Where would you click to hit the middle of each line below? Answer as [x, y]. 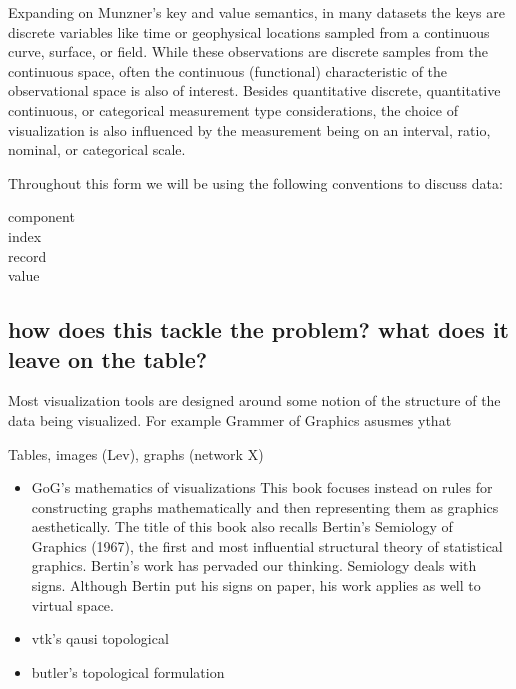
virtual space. [72, 604]
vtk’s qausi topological [100, 638]
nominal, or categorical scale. [97, 149]
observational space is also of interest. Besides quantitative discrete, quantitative [254, 90]
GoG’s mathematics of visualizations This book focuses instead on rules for [262, 487]
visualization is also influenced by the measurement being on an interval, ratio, [249, 129]
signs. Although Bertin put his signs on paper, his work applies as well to [256, 585]
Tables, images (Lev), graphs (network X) [136, 453]
